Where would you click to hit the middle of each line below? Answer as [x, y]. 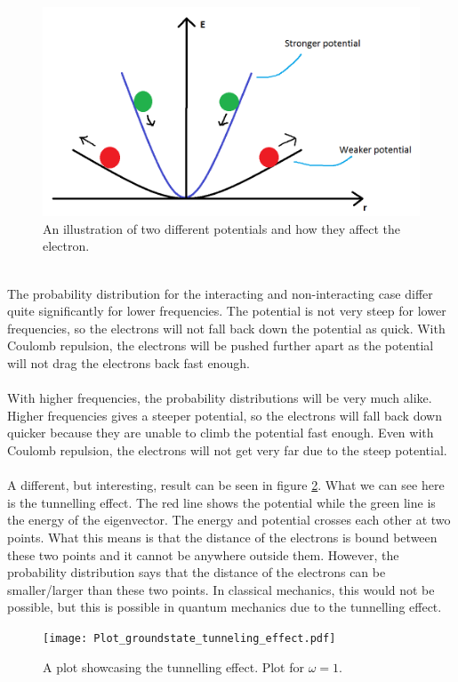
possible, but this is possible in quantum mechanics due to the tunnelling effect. [225, 607]
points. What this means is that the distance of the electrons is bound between [222, 537]
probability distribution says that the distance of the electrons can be [197, 572]
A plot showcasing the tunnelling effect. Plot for [173, 666]
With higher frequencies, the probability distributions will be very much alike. [220, 398]
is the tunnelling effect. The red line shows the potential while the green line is [221, 502]
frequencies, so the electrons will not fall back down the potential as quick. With [226, 328]
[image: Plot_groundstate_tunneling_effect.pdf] [189, 638]
